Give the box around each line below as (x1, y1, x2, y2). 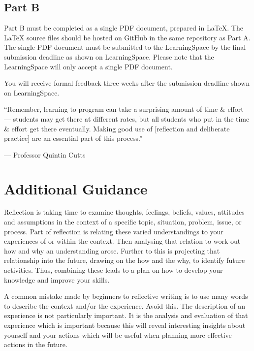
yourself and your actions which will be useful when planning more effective (4, 329, 232, 340)
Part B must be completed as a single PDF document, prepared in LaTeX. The (4, 23, 244, 33)
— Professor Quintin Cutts (4, 149, 86, 160)
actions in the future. (4, 339, 67, 350)
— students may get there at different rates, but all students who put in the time (4, 113, 250, 124)
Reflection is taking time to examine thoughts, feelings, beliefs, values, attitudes (4, 207, 245, 217)
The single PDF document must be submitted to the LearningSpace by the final (4, 42, 246, 52)
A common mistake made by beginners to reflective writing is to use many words (4, 291, 248, 301)
